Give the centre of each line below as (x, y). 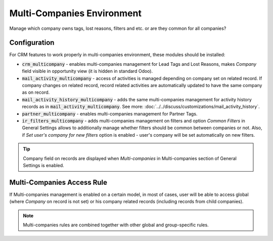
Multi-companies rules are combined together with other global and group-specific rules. (116, 225)
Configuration (32, 43)
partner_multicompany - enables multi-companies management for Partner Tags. (110, 113)
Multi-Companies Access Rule (58, 182)
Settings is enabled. (43, 165)
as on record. (36, 92)
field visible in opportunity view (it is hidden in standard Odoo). (87, 71)
